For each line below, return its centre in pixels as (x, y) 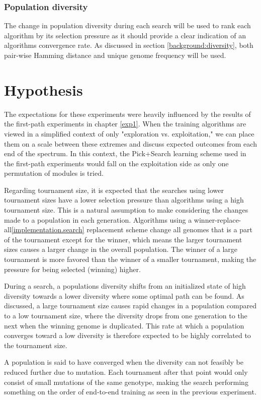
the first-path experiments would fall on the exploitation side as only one (116, 163)
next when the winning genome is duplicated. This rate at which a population (124, 325)
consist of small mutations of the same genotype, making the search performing (126, 382)
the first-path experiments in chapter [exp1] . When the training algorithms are (125, 124)
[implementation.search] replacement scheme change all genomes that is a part (132, 229)
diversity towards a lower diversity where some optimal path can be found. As (124, 295)
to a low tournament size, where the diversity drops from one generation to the (126, 315)
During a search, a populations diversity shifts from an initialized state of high (125, 286)
